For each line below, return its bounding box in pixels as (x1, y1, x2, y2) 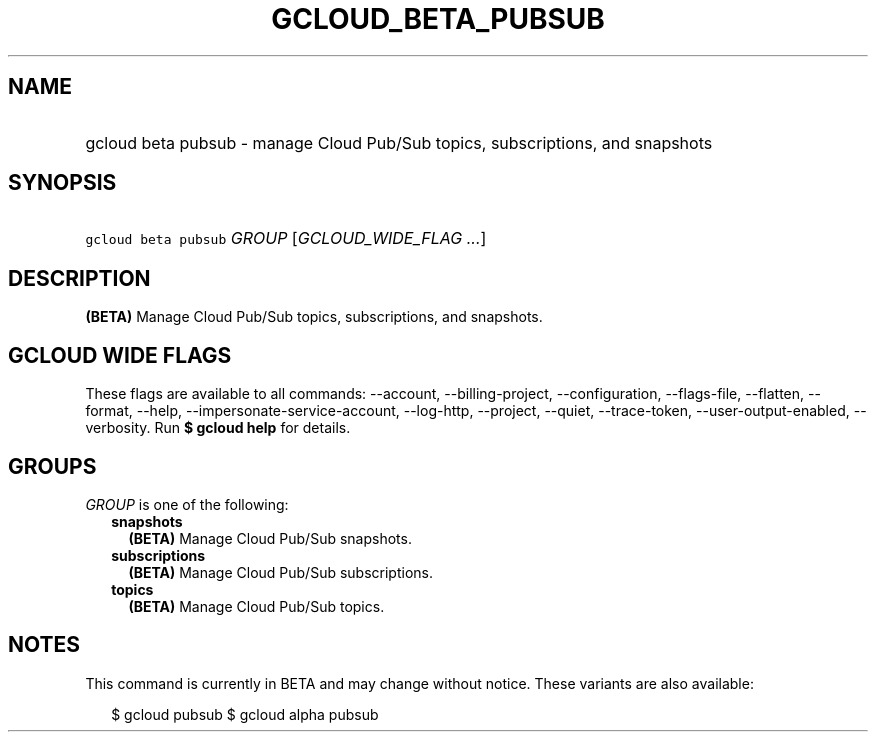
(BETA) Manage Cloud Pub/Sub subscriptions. (128, 563, 433, 581)
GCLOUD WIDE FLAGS (8, 342, 232, 368)
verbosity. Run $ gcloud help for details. (85, 419, 351, 437)
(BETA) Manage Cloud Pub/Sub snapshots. (128, 529, 412, 547)
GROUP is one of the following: (85, 495, 289, 513)
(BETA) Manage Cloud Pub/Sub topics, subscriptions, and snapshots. (85, 308, 543, 326)
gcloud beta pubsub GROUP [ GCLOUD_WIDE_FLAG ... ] (85, 228, 487, 249)
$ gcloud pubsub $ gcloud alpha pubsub (111, 705, 379, 723)
